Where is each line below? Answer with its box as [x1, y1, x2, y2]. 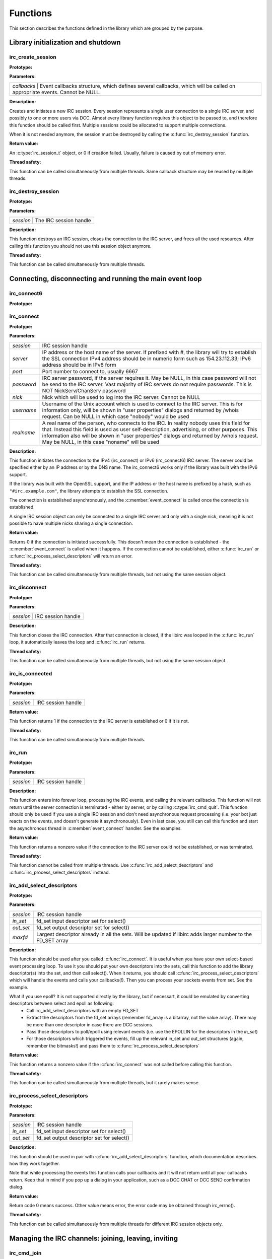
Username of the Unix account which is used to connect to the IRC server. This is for [42, 400, 243, 407]
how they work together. [9, 1161, 60, 1167]
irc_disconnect [9, 584, 47, 591]
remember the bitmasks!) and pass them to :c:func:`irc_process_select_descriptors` [26, 1042, 200, 1048]
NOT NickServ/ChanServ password [42, 387, 126, 394]
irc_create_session [9, 53, 56, 60]
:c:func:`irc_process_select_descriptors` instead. [9, 869, 110, 875]
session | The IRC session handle [12, 217, 91, 224]
